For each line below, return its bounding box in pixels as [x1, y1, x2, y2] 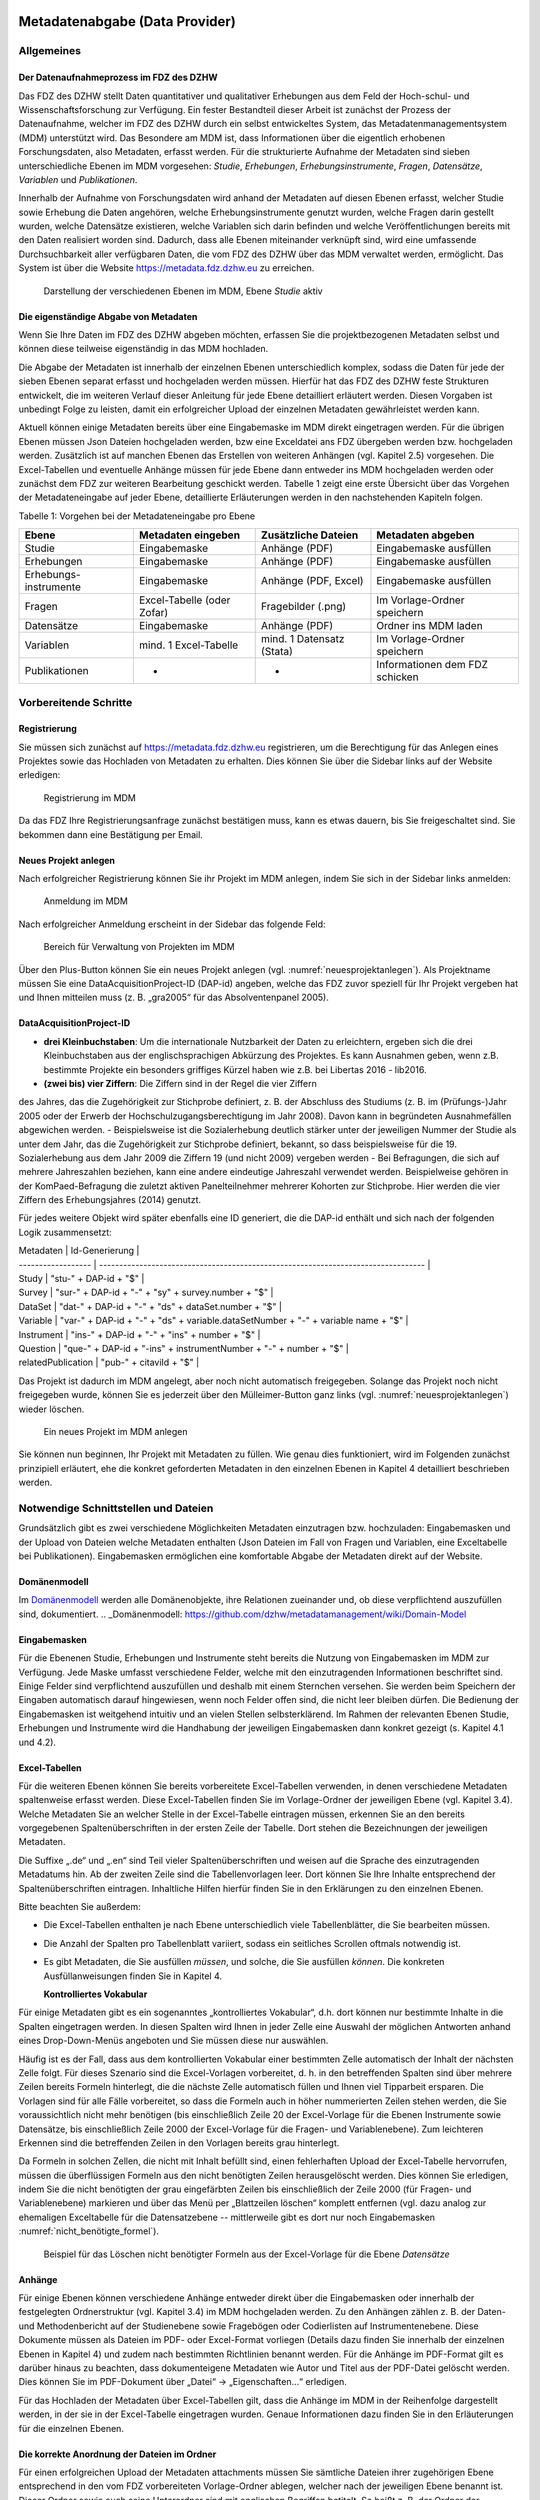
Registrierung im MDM [43, 791, 137, 804]
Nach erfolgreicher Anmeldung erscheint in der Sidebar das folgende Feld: [18, 918, 326, 930]
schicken [376, 670, 419, 684]
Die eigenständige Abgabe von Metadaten [18, 310, 198, 322]
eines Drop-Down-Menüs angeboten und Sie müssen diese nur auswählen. [18, 2035, 329, 2047]
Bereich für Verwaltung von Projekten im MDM [43, 941, 235, 953]
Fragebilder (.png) [260, 600, 347, 614]
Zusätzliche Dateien [260, 528, 359, 542]
